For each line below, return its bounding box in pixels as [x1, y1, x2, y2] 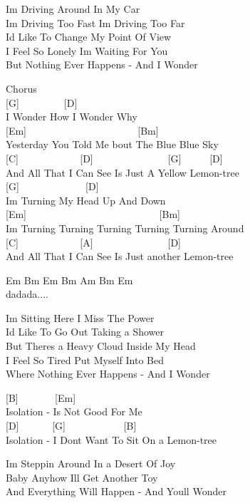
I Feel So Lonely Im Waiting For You [6, 43, 168, 58]
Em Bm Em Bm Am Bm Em [6, 272, 133, 287]
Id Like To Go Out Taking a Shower [6, 324, 164, 339]
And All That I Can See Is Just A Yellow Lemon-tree [6, 165, 239, 180]
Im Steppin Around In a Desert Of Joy [6, 456, 176, 471]
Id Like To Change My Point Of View [6, 29, 172, 44]
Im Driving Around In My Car [6, 1, 140, 16]
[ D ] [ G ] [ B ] [6, 418, 137, 433]
